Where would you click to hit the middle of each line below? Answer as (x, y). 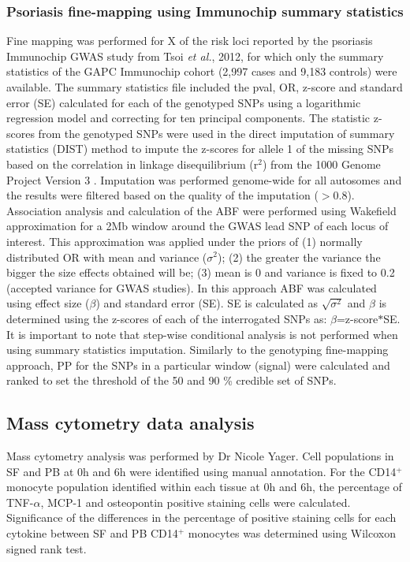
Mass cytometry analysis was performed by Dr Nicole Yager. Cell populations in (200, 456)
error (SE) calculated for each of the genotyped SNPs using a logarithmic (184, 102)
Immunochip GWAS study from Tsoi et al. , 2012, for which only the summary (195, 56)
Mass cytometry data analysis (130, 423)
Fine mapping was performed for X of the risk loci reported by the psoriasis (190, 41)
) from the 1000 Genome (321, 164)
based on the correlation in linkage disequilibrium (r (132, 164)
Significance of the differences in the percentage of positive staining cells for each (201, 517)
